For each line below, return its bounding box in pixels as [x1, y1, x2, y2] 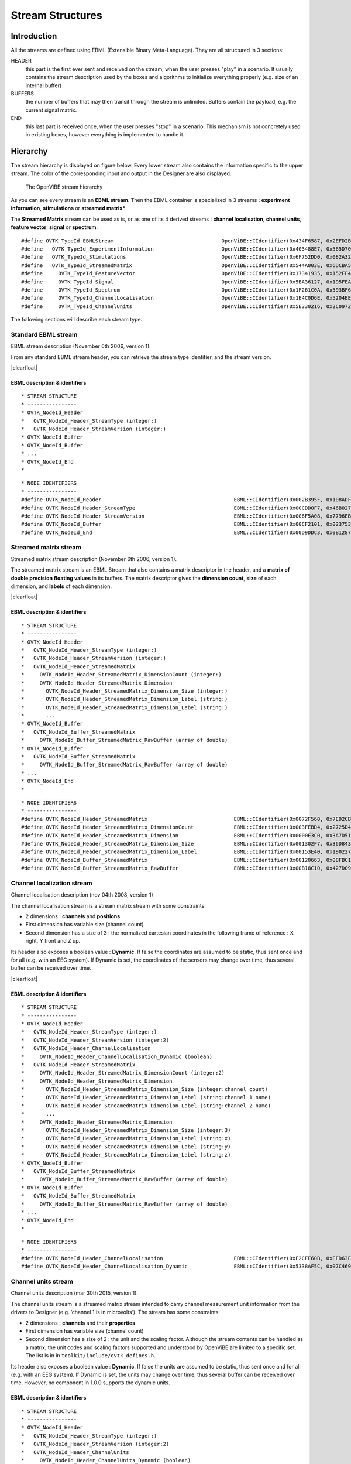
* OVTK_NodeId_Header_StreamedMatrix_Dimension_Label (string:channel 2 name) [21, 1102, 271, 1109]
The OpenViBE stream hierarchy [25, 183, 103, 190]
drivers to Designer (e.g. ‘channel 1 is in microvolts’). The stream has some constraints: [11, 1309, 221, 1316]
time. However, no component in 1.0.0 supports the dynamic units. [11, 1379, 170, 1386]
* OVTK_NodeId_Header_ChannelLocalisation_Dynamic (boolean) [21, 1053, 213, 1060]
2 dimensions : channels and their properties [25, 1319, 136, 1326]
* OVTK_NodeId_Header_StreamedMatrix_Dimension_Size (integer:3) [21, 1127, 231, 1134]
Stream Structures [11, 9, 102, 22]
